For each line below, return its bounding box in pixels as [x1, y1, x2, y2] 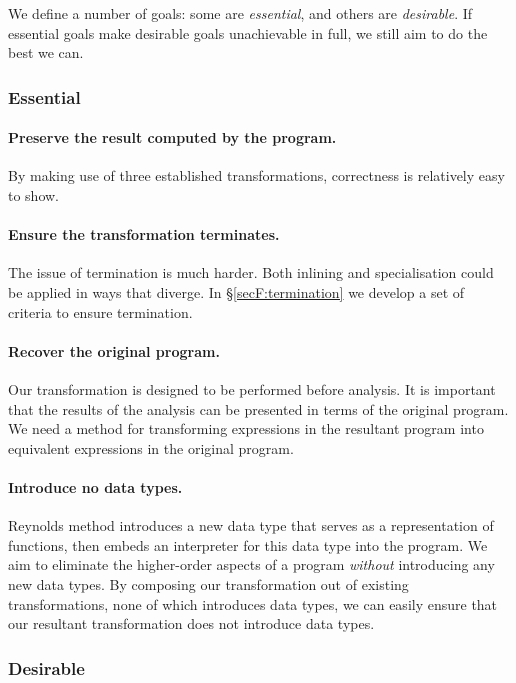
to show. [8, 185, 60, 206]
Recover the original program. [8, 340, 220, 361]
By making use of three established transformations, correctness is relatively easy [8, 165, 505, 186]
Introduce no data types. [8, 476, 183, 497]
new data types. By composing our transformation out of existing [8, 573, 409, 594]
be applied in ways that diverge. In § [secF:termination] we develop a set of [8, 282, 465, 302]
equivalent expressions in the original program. [8, 437, 294, 458]
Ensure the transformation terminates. [8, 224, 280, 245]
